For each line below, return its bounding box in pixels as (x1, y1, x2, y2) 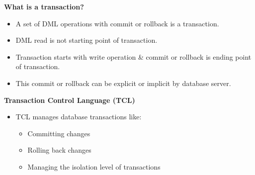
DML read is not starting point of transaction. (15, 35, 158, 45)
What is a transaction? (4, 1, 84, 11)
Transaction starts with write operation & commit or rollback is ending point (15, 51, 252, 62)
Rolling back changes (27, 145, 91, 155)
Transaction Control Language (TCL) (4, 94, 135, 105)
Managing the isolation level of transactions (27, 161, 161, 172)
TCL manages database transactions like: (15, 111, 142, 122)
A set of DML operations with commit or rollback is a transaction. (15, 18, 219, 28)
